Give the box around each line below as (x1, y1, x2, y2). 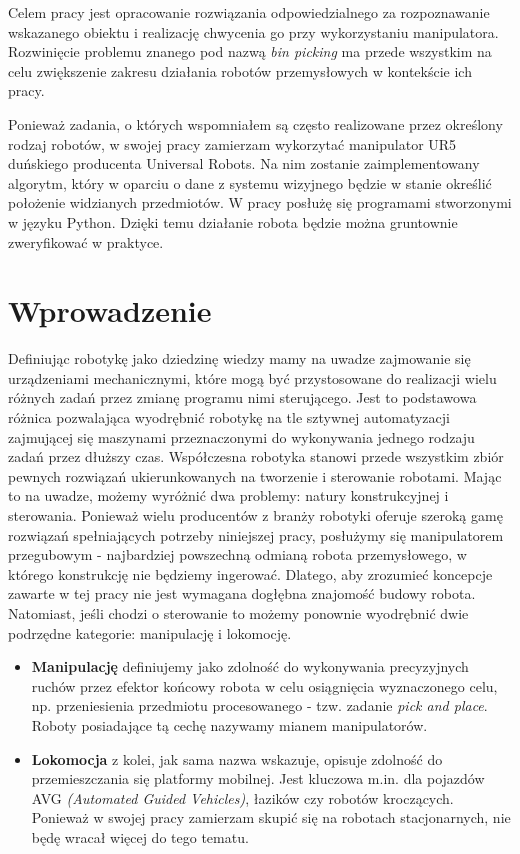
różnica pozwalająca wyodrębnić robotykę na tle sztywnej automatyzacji (8, 407, 450, 428)
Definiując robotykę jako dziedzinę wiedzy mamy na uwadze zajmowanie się (8, 348, 471, 369)
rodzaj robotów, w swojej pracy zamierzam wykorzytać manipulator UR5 (8, 133, 457, 154)
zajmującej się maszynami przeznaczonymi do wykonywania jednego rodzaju (8, 426, 475, 447)
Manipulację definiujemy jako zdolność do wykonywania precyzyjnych (31, 656, 469, 677)
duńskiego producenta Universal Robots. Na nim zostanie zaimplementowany (8, 153, 480, 174)
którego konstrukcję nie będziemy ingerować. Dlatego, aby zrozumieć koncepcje (8, 563, 493, 584)
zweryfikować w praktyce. (8, 231, 164, 252)
